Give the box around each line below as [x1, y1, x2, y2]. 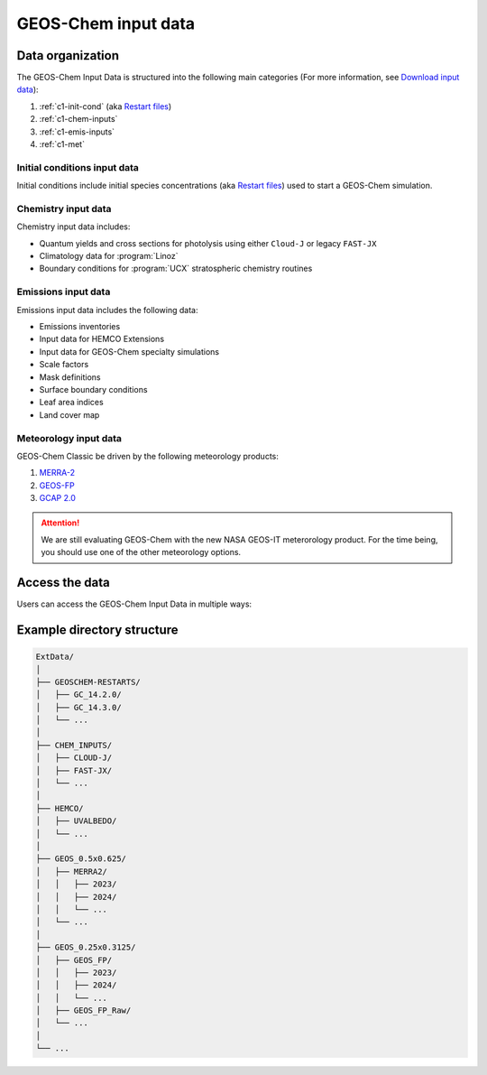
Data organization [16, 48, 120, 63]
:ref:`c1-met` [39, 139, 86, 150]
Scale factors [39, 359, 89, 370]
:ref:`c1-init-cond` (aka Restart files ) [39, 100, 172, 112]
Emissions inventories [39, 321, 121, 331]
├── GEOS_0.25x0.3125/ [35, 942, 136, 952]
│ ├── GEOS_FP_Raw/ [35, 1005, 132, 1015]
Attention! [41, 517, 80, 528]
